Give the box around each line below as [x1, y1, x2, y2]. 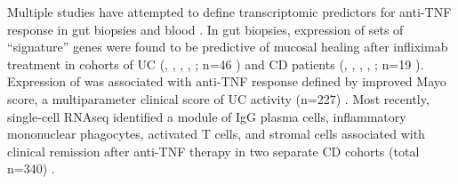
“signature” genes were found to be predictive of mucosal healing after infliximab [7, 37, 448, 56]
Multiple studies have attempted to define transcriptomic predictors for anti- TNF [7, 3, 452, 20]
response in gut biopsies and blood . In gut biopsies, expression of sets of [7, 20, 404, 38]
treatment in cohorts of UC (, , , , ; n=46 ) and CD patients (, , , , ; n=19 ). [7, 54, 424, 73]
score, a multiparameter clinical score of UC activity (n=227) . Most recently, [7, 89, 430, 108]
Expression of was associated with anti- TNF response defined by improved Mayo [7, 72, 446, 91]
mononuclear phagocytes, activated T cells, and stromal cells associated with [7, 124, 425, 143]
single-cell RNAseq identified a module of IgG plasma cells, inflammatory [7, 107, 406, 125]
